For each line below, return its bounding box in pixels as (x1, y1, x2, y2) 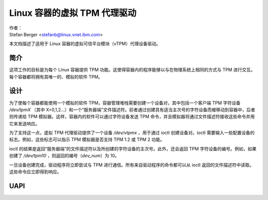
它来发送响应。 (9, 121, 40, 127)
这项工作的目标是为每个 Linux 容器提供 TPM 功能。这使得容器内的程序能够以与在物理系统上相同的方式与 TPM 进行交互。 (9, 67, 256, 73)
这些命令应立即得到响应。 (9, 169, 62, 175)
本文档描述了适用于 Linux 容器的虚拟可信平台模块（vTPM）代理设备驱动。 (9, 41, 161, 47)
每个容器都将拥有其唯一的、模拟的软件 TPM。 (9, 73, 103, 79)
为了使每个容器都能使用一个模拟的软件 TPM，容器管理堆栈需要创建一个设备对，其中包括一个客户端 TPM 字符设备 (9, 100, 241, 106)
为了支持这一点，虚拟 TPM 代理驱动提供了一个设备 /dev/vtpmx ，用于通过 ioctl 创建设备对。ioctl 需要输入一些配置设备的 (9, 130, 255, 136)
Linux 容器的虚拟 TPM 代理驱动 (9, 7, 136, 18)
